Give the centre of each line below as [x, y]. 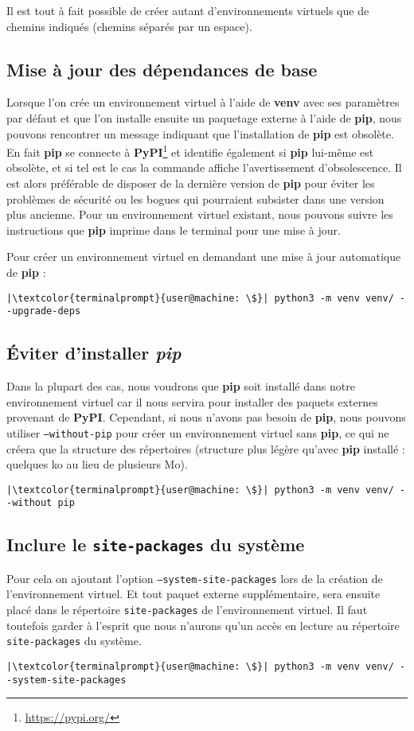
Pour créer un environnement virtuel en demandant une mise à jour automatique [204, 257]
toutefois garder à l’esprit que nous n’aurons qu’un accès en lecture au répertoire [203, 625]
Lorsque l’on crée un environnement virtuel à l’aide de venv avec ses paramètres [203, 102]
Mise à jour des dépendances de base [162, 69]
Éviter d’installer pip [94, 353]
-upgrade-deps [44, 311]
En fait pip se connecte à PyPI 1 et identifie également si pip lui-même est [190, 151]
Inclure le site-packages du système [156, 544]
